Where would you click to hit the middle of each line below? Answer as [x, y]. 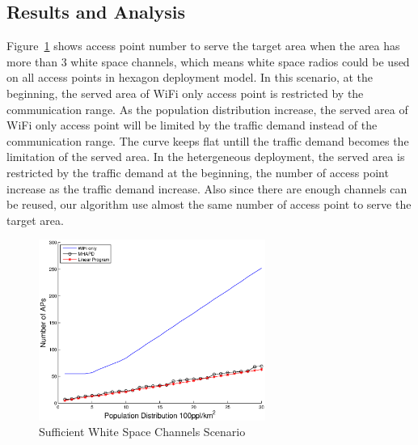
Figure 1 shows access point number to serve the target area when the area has [203, 46]
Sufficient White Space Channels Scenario [142, 432]
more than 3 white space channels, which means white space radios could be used [208, 61]
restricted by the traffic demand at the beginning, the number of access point [198, 172]
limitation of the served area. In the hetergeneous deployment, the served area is [206, 157]
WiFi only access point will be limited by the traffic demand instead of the [192, 125]
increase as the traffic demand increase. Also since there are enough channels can [207, 188]
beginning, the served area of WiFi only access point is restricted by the [185, 93]
